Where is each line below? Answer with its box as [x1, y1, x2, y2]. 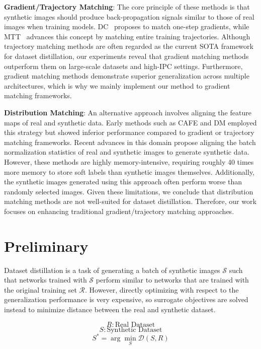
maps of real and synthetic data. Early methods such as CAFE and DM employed [4, 117, 257, 127]
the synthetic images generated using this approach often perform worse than [4, 176, 242, 187]
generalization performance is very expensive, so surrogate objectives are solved [4, 294, 248, 305]
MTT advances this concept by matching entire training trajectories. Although [4, 31, 250, 41]
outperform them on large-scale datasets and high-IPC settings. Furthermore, [4, 60, 243, 71]
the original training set [4, 284, 77, 295]
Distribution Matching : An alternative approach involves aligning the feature [4, 107, 251, 117]
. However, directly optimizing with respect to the [84, 284, 239, 295]
